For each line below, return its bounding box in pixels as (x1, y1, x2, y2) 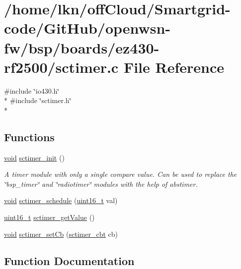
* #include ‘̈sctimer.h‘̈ (4, 95, 72, 106)
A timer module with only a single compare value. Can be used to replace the (4, 169, 237, 179)
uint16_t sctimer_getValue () (4, 212, 95, 222)
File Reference (123, 56, 224, 77)
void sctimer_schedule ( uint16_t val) (4, 195, 118, 206)
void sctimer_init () (4, 152, 65, 162)
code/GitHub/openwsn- (4, 18, 171, 38)
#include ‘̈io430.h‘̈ (4, 85, 60, 96)
